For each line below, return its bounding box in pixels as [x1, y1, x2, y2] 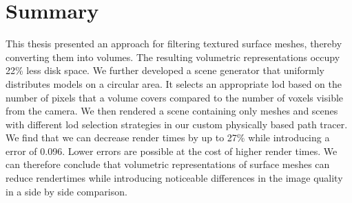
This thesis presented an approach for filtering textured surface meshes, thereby [6, 36, 342, 51]
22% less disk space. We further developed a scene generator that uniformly [6, 63, 324, 77]
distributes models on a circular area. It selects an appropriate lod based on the [6, 76, 342, 91]
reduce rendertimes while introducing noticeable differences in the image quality [6, 171, 343, 185]
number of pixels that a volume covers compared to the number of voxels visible [6, 90, 344, 104]
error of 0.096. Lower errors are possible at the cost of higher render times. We [6, 143, 338, 158]
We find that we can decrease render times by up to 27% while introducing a [6, 130, 330, 145]
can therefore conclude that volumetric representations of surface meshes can [6, 157, 330, 171]
